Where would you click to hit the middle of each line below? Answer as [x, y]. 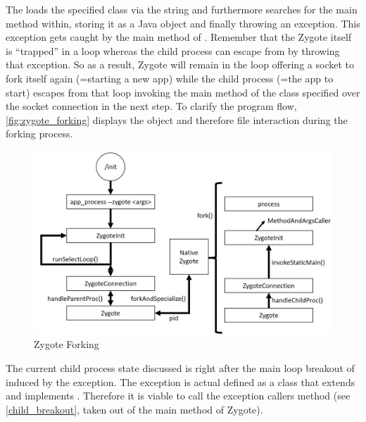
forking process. [39, 134]
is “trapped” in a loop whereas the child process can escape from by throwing [173, 50]
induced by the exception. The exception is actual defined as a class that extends [181, 381]
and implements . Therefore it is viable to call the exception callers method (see [178, 396]
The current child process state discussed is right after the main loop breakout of [180, 367]
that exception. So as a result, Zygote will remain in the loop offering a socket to [180, 64]
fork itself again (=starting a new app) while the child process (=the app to [170, 78]
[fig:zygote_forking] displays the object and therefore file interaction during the [177, 119]
